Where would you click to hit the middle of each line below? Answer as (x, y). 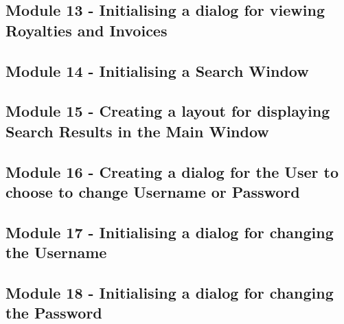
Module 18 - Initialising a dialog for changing (170, 292)
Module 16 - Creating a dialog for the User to (172, 171)
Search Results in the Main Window (137, 131)
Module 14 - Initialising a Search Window (157, 70)
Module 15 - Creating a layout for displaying (168, 111)
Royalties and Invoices (87, 30)
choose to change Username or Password (153, 191)
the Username (56, 252)
